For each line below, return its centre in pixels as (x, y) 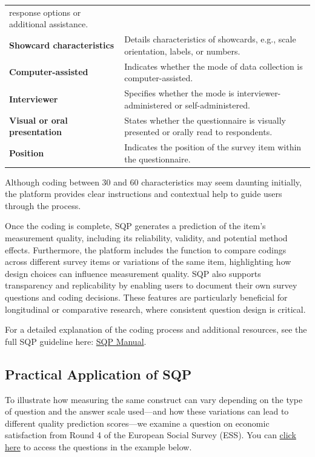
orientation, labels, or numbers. (182, 51)
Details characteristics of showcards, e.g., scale (210, 39)
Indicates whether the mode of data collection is (214, 66)
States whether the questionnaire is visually (205, 120)
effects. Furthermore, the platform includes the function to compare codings (146, 249)
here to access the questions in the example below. (98, 446)
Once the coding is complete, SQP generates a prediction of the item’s (135, 226)
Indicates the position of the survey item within (213, 146)
